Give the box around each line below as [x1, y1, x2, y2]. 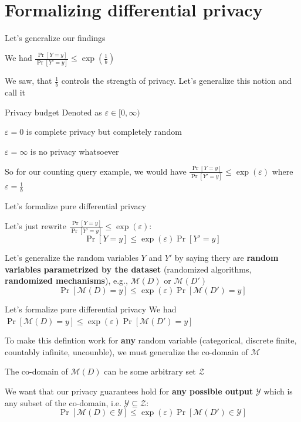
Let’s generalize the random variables [5, 251, 138, 264]
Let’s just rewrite [5, 219, 67, 232]
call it [5, 86, 25, 98]
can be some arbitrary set [104, 365, 196, 377]
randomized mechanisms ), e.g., [5, 274, 128, 287]
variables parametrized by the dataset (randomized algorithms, [5, 263, 252, 275]
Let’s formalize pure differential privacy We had [5, 303, 177, 315]
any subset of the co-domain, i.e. [5, 396, 121, 409]
